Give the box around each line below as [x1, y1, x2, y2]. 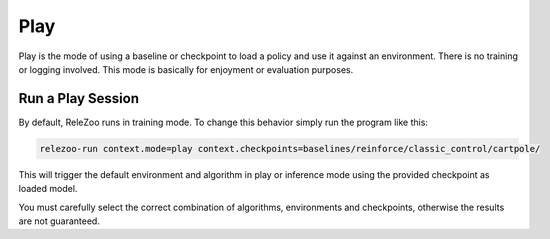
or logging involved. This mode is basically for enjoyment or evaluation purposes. [18, 63, 354, 75]
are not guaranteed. [18, 215, 100, 227]
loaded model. [18, 183, 78, 195]
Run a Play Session [18, 90, 140, 107]
